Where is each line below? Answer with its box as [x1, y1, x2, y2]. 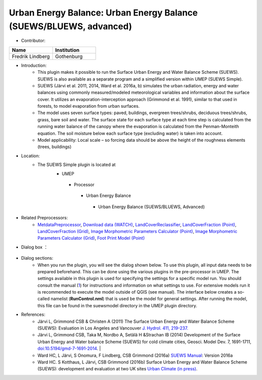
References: [21, 312, 46, 317]
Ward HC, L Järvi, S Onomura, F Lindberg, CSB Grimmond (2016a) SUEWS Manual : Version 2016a [37, 352, 233, 358]
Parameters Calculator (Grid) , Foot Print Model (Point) [37, 235, 145, 241]
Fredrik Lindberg [12, 53, 50, 60]
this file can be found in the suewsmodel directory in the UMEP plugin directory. [37, 302, 197, 308]
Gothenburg [55, 53, 83, 60]
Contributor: [21, 38, 46, 44]
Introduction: [21, 62, 47, 68]
